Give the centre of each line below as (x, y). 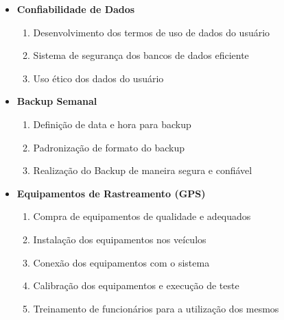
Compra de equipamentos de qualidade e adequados (142, 216)
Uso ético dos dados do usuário (98, 78)
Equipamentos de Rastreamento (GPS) (111, 193)
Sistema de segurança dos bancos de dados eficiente (141, 55)
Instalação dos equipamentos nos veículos (120, 239)
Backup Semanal (57, 101)
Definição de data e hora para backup (112, 124)
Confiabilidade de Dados (76, 9)
